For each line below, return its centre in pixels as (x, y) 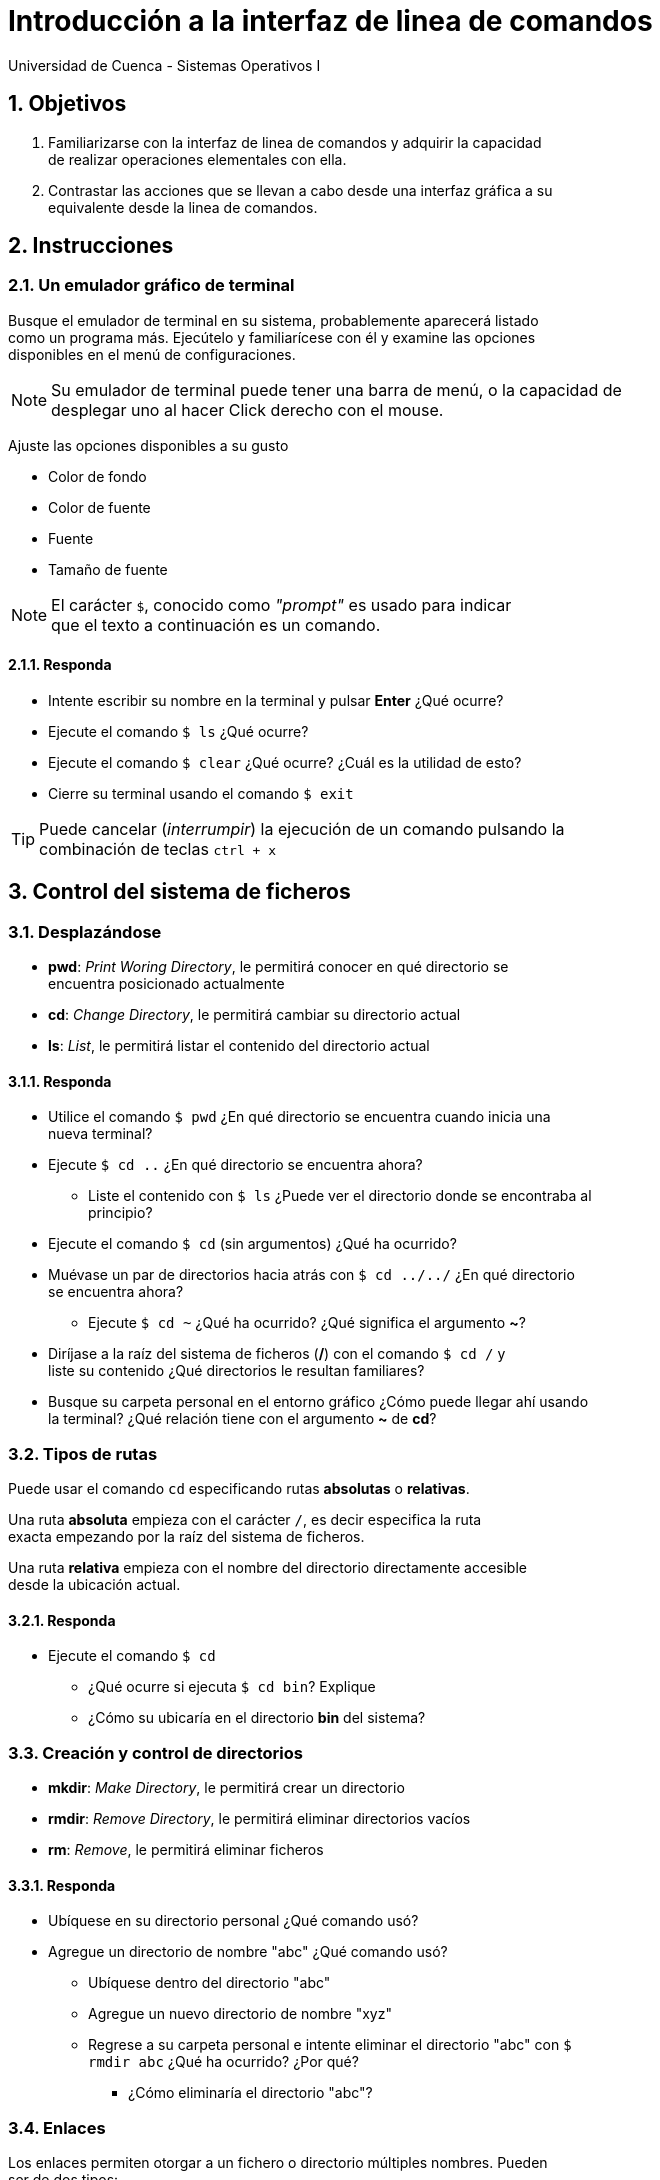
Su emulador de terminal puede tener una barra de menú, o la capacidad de (336, 389)
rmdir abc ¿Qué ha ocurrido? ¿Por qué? (223, 2062)
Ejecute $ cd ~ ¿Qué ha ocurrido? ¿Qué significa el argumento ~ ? (307, 1323)
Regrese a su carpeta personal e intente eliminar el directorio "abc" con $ (330, 2045)
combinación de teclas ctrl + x (158, 849)
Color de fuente (99, 507)
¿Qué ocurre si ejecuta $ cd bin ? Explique (232, 1687)
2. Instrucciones (91, 246)
